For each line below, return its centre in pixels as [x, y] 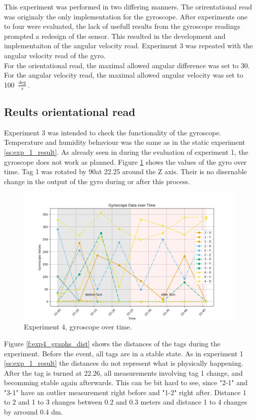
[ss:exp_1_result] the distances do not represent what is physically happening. [124, 363]
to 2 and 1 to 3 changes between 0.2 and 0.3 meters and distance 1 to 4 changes [126, 402]
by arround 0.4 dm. [34, 412]
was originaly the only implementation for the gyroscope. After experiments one [126, 16]
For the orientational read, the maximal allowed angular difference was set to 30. [127, 65]
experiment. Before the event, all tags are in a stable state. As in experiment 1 [124, 353]
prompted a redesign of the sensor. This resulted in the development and [115, 36]
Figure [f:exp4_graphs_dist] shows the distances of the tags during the [112, 343]
